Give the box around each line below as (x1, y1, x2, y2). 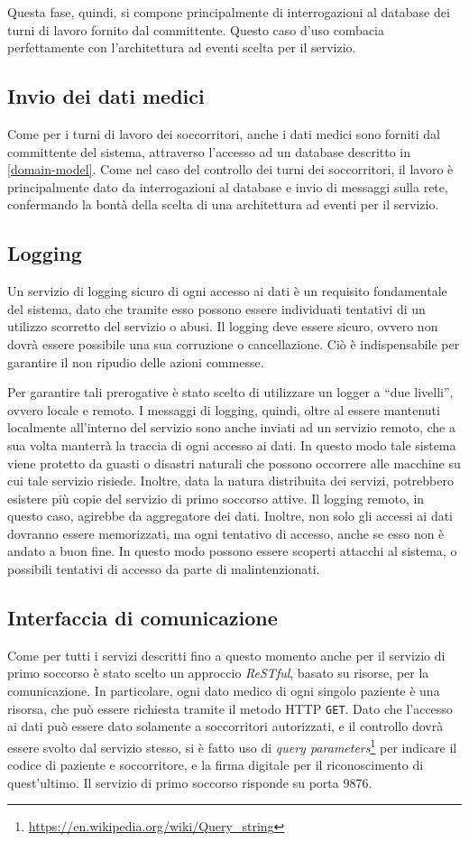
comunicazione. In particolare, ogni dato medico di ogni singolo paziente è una (7, 681, 440, 700)
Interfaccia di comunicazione (7, 604, 278, 632)
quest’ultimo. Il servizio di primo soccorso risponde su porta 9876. (7, 773, 372, 791)
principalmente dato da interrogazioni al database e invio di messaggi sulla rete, (7, 177, 448, 196)
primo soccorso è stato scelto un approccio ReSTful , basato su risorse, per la (7, 663, 429, 682)
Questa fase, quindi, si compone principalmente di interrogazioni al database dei (7, 3, 450, 21)
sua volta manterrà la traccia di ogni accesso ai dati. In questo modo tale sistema (7, 435, 456, 454)
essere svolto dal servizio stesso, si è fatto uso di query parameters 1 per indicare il (7, 735, 457, 756)
